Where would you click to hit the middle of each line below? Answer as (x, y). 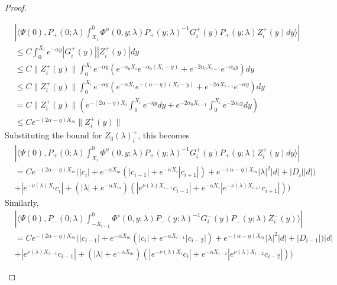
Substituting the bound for (54, 135)
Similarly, (22, 202)
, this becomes (164, 135)
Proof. (16, 7)
